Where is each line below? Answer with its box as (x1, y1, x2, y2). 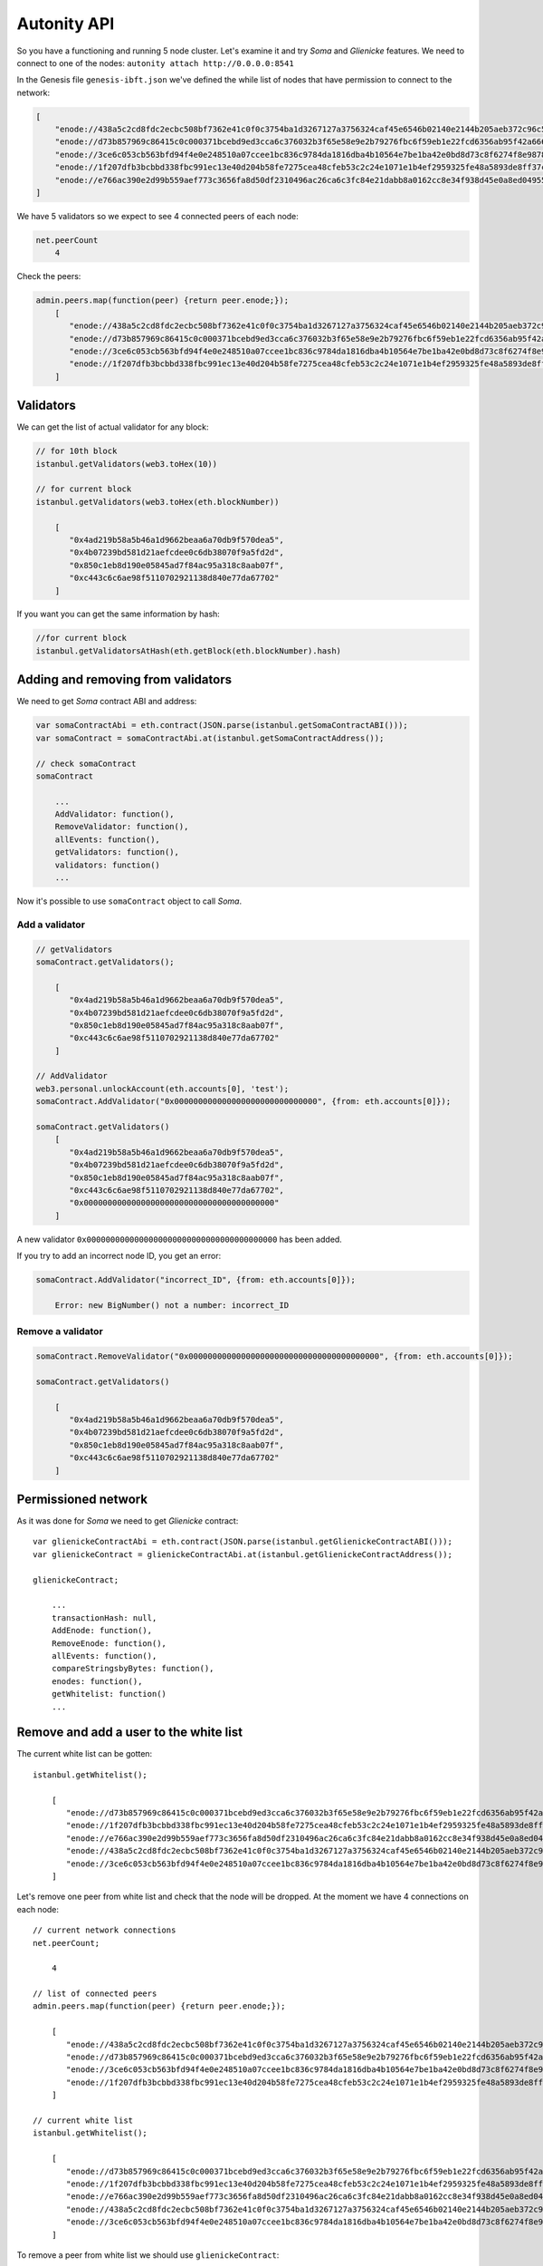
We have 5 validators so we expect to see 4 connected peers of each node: (16, 211, 299, 222)
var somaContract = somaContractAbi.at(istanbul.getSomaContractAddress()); (35, 732, 385, 743)
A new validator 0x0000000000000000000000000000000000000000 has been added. (16, 1234, 343, 1244)
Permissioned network (16, 1491, 148, 1506)
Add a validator (16, 918, 86, 931)
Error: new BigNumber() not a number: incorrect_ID (54, 1300, 290, 1310)
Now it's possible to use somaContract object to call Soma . (16, 896, 243, 906)
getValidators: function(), (54, 847, 180, 857)
